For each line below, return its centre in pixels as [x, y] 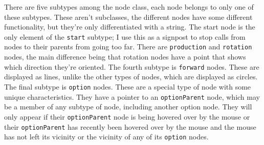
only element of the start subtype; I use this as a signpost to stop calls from [125, 36]
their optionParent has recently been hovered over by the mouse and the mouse [130, 126]
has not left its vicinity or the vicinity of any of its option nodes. [106, 137]
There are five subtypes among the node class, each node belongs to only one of [129, 7]
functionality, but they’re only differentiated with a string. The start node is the [130, 27]
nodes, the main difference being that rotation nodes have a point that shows [125, 57]
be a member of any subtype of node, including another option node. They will [128, 107]
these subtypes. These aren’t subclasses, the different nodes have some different [128, 17]
